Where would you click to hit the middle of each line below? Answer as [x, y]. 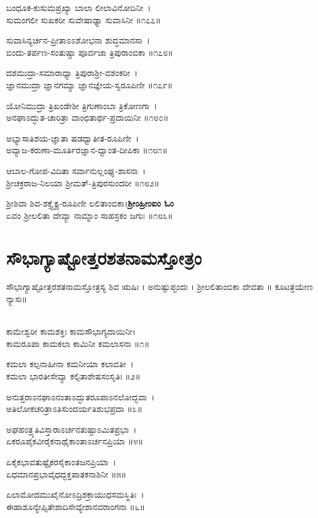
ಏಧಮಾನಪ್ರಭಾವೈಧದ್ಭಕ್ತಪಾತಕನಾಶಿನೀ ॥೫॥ [66, 474]
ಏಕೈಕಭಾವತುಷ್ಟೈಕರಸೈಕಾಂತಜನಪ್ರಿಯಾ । [61, 461]
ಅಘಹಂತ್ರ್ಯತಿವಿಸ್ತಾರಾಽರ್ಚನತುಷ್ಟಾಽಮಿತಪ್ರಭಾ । [72, 429]
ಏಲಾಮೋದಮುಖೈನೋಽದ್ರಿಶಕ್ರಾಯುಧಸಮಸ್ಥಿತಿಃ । [75, 494]
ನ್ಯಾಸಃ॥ [17, 299]
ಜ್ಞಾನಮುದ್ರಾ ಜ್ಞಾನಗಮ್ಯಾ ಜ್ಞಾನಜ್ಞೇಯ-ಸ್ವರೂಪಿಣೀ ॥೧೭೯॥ [90, 84]
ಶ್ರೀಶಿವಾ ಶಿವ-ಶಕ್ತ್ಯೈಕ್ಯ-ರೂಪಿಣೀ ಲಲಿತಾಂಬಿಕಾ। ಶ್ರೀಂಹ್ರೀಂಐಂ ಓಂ [90, 203]
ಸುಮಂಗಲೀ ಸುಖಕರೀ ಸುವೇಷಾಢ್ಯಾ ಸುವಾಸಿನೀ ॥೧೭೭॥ [83, 19]
